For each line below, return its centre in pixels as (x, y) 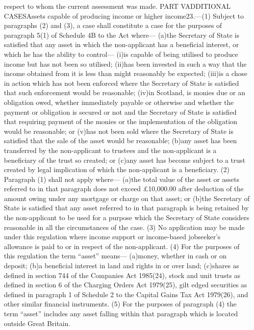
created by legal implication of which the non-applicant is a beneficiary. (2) (117, 169)
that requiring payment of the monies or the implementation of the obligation (121, 121)
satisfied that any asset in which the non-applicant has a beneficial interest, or (121, 44)
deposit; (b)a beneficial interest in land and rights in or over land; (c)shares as (122, 266)
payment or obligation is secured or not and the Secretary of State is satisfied (120, 112)
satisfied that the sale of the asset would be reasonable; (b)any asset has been (121, 140)
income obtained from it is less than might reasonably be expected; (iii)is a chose (126, 73)
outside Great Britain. (37, 323)
